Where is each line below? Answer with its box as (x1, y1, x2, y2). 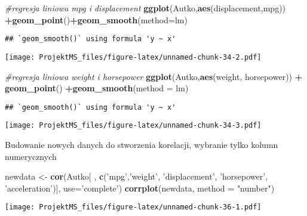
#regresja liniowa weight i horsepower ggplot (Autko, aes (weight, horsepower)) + (5, 70, 303, 82)
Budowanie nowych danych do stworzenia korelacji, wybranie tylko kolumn (5, 138, 278, 150)
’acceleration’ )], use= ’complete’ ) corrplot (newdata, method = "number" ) (5, 181, 275, 194)
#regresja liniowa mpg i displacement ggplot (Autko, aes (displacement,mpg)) (5, 2, 286, 14)
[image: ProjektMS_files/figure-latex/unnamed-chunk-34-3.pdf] (5, 121, 262, 130)
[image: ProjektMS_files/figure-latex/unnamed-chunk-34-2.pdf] (5, 53, 262, 61)
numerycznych (5, 150, 57, 162)
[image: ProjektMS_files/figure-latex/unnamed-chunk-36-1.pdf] (5, 203, 262, 212)
